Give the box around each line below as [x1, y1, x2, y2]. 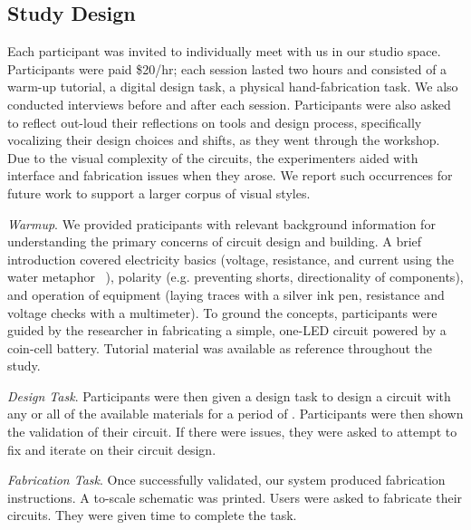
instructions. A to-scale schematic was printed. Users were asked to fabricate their [7, 487, 463, 506]
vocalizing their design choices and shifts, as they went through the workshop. [7, 130, 440, 149]
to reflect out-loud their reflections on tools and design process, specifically [7, 112, 422, 131]
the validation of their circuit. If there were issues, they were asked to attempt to [7, 422, 457, 441]
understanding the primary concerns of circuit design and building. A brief [7, 232, 422, 251]
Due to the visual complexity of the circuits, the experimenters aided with [7, 148, 418, 167]
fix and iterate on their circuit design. [7, 439, 216, 458]
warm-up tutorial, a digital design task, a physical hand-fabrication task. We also [7, 77, 458, 96]
